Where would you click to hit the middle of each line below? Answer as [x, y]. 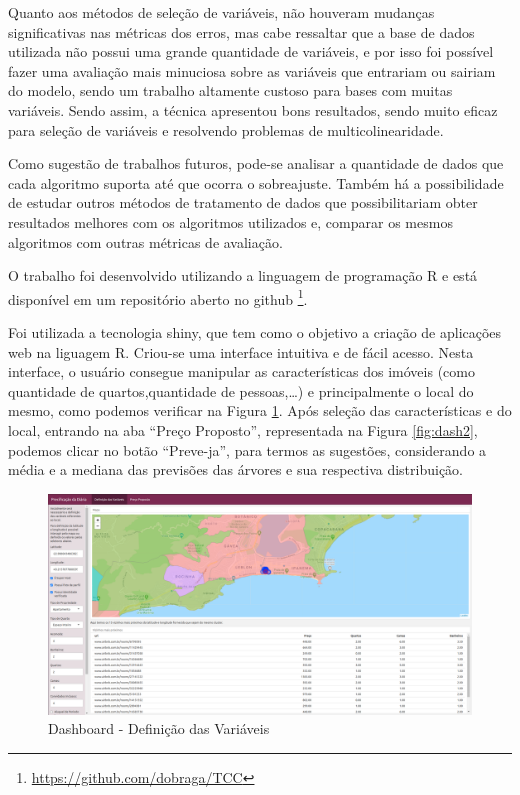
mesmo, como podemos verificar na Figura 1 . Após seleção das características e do [260, 410]
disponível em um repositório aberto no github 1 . [158, 297]
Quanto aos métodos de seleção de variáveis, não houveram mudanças [221, 12]
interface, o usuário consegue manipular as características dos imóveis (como [241, 371]
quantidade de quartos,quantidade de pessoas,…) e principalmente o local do [241, 390]
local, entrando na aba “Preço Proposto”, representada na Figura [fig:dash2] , [243, 429]
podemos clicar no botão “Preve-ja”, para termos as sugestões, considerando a [247, 449]
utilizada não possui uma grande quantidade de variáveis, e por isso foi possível [251, 51]
